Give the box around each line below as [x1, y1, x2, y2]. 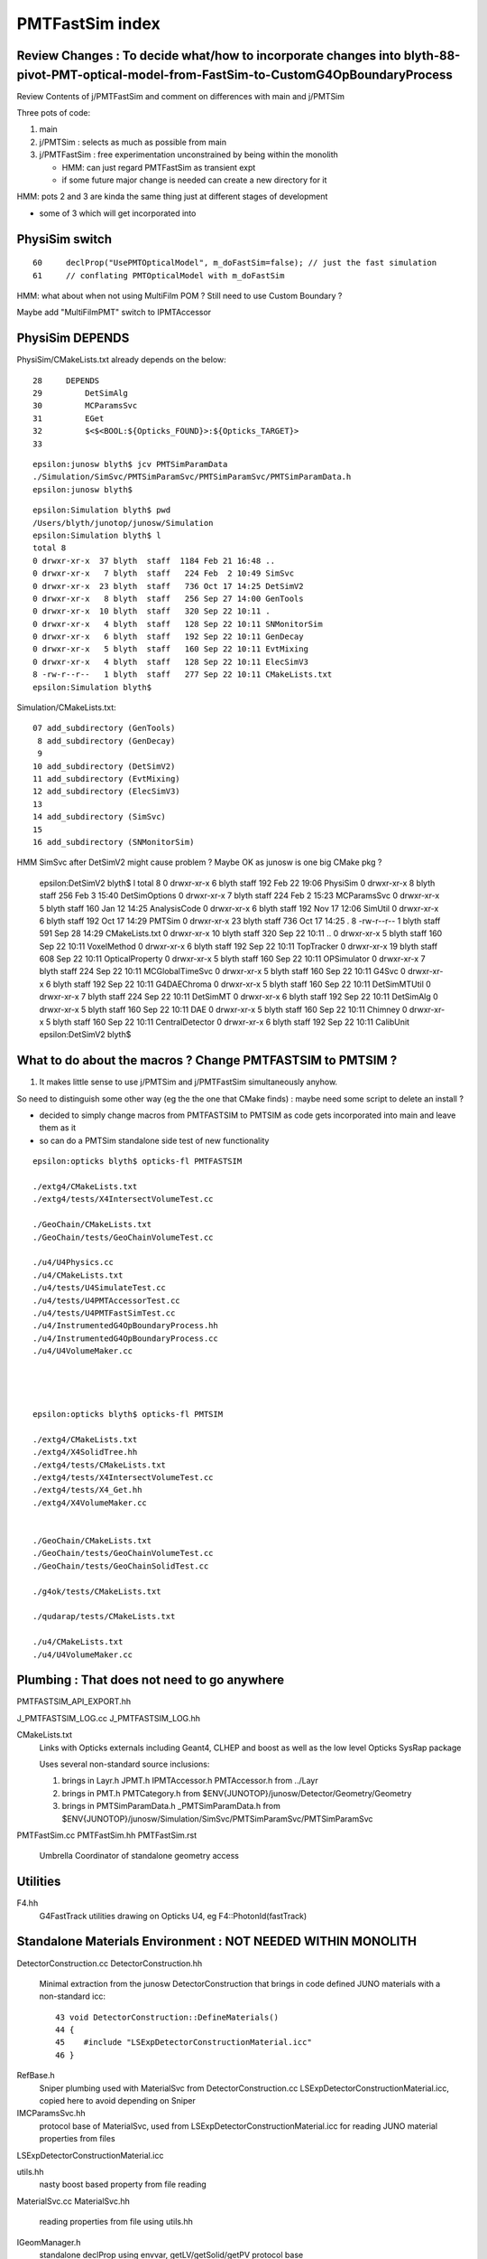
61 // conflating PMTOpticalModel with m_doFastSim [32, 270, 285, 280]
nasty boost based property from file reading [39, 2179, 207, 2190]
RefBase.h [16, 2070, 56, 2081]
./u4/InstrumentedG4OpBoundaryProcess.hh [32, 1320, 218, 1331]
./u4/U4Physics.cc [32, 1257, 115, 1268]
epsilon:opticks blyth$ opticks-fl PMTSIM [32, 1410, 224, 1420]
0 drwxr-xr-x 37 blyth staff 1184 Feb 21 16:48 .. [32, 556, 275, 566]
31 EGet [32, 413, 105, 424]
